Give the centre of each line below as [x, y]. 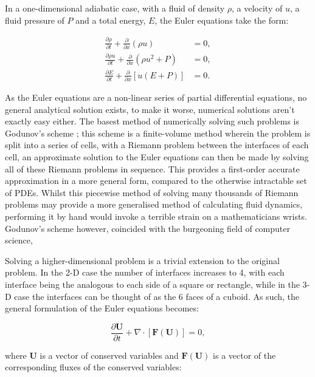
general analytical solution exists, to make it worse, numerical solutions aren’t [150, 109]
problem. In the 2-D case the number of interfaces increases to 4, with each [145, 272]
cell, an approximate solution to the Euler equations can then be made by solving [157, 157]
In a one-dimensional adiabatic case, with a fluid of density [115, 8]
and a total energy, [111, 20]
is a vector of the [244, 355]
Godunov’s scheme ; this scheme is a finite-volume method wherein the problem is [158, 133]
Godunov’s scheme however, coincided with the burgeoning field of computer [147, 228]
